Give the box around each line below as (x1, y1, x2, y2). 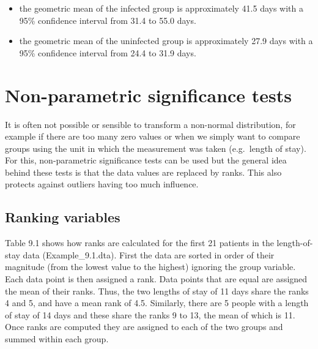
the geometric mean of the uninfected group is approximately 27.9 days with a (19, 34, 313, 47)
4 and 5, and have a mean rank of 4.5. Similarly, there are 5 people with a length (5, 296, 309, 309)
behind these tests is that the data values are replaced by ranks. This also (5, 165, 282, 178)
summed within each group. (5, 332, 109, 345)
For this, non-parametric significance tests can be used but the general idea (5, 154, 287, 167)
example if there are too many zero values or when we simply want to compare (5, 130, 300, 143)
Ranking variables (5, 208, 120, 227)
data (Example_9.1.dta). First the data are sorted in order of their (23, 248, 275, 261)
